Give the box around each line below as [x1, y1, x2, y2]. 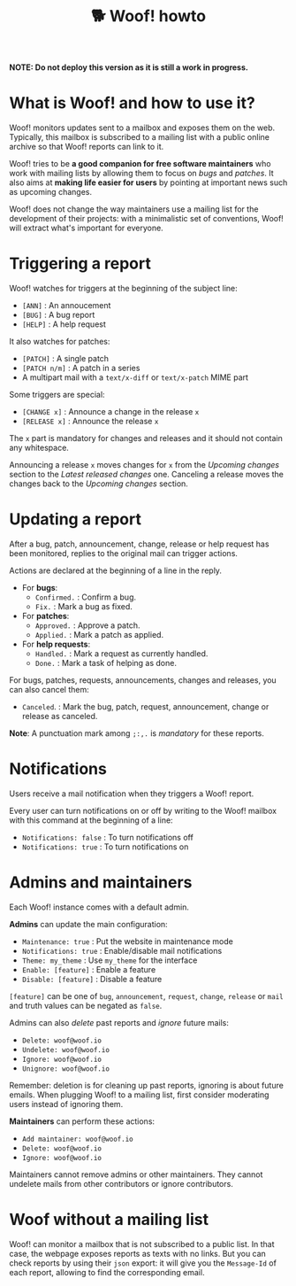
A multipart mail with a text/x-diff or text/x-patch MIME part [21, 372, 249, 383]
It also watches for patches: [9, 337, 110, 347]
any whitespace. [9, 443, 69, 453]
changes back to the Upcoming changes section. [9, 478, 188, 489]
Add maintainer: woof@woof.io [21, 1135, 134, 1143]
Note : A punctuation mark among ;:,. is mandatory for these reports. [9, 728, 265, 739]
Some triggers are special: [9, 390, 105, 400]
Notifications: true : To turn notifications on [21, 841, 189, 852]
